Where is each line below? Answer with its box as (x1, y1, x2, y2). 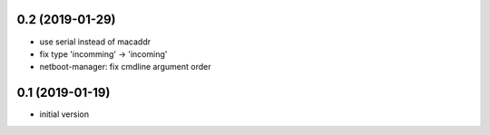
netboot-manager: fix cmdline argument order (39, 62, 211, 72)
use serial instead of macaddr (39, 36, 152, 47)
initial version (39, 109, 90, 120)
